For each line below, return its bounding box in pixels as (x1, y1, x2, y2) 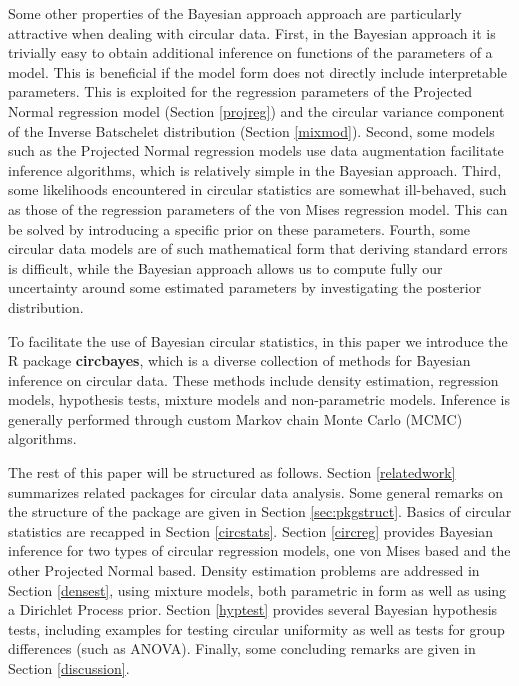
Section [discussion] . (8, 658, 130, 678)
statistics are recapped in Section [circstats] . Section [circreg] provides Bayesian (8, 520, 494, 541)
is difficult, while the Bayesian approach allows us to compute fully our (8, 257, 443, 278)
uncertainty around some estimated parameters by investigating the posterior (8, 277, 482, 298)
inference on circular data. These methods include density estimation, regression (8, 369, 499, 390)
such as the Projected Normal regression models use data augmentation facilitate (8, 140, 504, 161)
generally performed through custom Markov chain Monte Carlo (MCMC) (8, 408, 463, 429)
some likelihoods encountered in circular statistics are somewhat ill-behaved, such (8, 179, 507, 200)
